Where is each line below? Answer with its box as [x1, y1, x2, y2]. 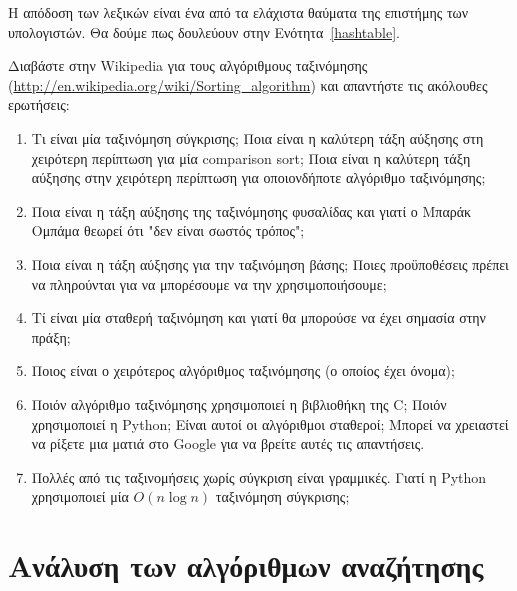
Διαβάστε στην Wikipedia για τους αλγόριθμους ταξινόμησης [8, 55, 368, 76]
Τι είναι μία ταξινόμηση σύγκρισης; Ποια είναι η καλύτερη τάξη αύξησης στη [31, 127, 484, 148]
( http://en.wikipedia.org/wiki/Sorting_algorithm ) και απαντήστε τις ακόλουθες [8, 74, 488, 95]
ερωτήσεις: [8, 94, 70, 115]
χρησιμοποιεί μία [31, 486, 129, 507]
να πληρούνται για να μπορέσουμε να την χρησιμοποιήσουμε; [31, 273, 387, 294]
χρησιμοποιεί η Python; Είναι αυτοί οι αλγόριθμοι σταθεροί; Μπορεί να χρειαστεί [31, 413, 509, 434]
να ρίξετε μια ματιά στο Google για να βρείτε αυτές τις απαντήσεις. [31, 433, 425, 454]
